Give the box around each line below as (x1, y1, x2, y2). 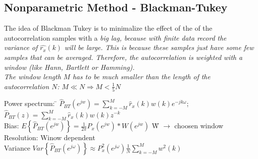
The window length (4, 71, 61, 82)
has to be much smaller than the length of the (72, 71, 210, 82)
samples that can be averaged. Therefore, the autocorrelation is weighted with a (4, 52, 243, 62)
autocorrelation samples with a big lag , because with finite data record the (4, 32, 227, 43)
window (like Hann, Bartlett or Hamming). (4, 61, 135, 72)
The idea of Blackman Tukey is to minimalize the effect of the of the (4, 23, 212, 33)
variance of (4, 42, 38, 53)
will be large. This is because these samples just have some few (64, 42, 254, 53)
